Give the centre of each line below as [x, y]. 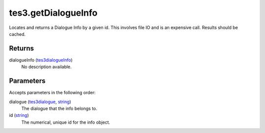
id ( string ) [19, 115]
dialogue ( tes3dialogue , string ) [40, 102]
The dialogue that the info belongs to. [59, 108]
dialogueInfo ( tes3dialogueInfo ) [41, 60]
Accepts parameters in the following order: [52, 93]
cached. [17, 34]
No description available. [47, 67]
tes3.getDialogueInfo [53, 13]
